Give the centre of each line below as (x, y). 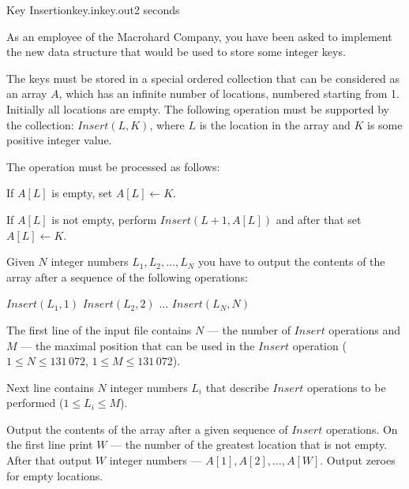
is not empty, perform (104, 219)
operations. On (362, 429)
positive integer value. (59, 140)
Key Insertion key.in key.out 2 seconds (93, 9)
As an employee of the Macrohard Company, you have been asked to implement (199, 36)
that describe (237, 387)
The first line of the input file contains (99, 329)
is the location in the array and (275, 124)
